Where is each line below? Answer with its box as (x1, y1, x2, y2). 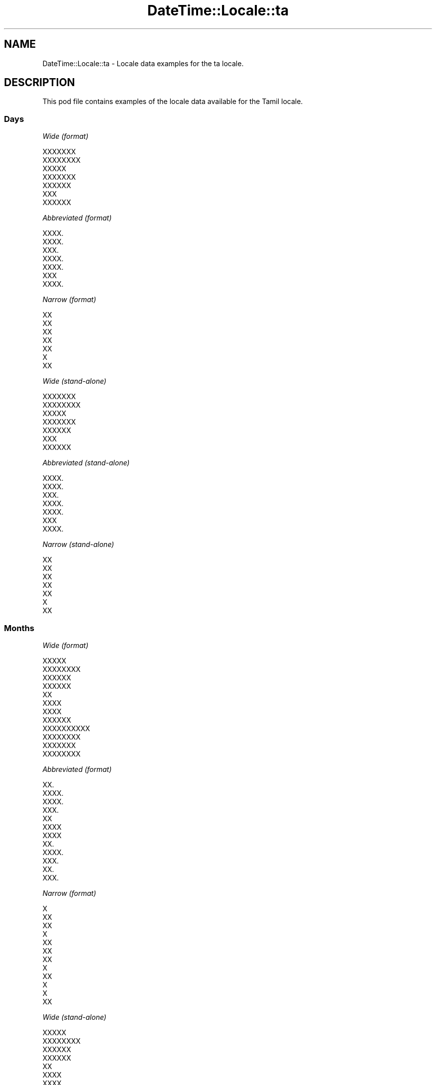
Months (4, 623, 34, 633)
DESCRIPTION (4, 76, 75, 89)
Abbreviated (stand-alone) (42, 458, 130, 467)
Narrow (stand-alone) (42, 540, 114, 549)
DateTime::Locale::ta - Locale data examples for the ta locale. (42, 59, 244, 68)
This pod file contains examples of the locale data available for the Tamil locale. (42, 97, 303, 106)
